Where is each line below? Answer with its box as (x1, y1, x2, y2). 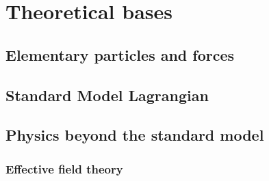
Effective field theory (5, 160, 123, 177)
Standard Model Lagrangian (5, 84, 209, 105)
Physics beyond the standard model (5, 124, 264, 145)
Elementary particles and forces (5, 44, 235, 65)
